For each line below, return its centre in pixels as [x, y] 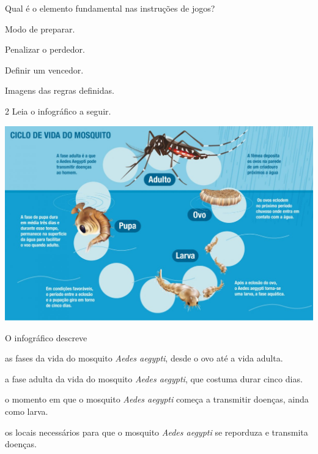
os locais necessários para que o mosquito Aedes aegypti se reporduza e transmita [157, 432]
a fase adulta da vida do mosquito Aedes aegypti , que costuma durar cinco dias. [154, 378]
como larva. [27, 411]
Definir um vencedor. [44, 70]
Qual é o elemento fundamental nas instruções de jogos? [110, 8]
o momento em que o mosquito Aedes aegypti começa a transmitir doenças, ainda [157, 399]
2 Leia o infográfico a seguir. [58, 111]
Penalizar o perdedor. [45, 49]
